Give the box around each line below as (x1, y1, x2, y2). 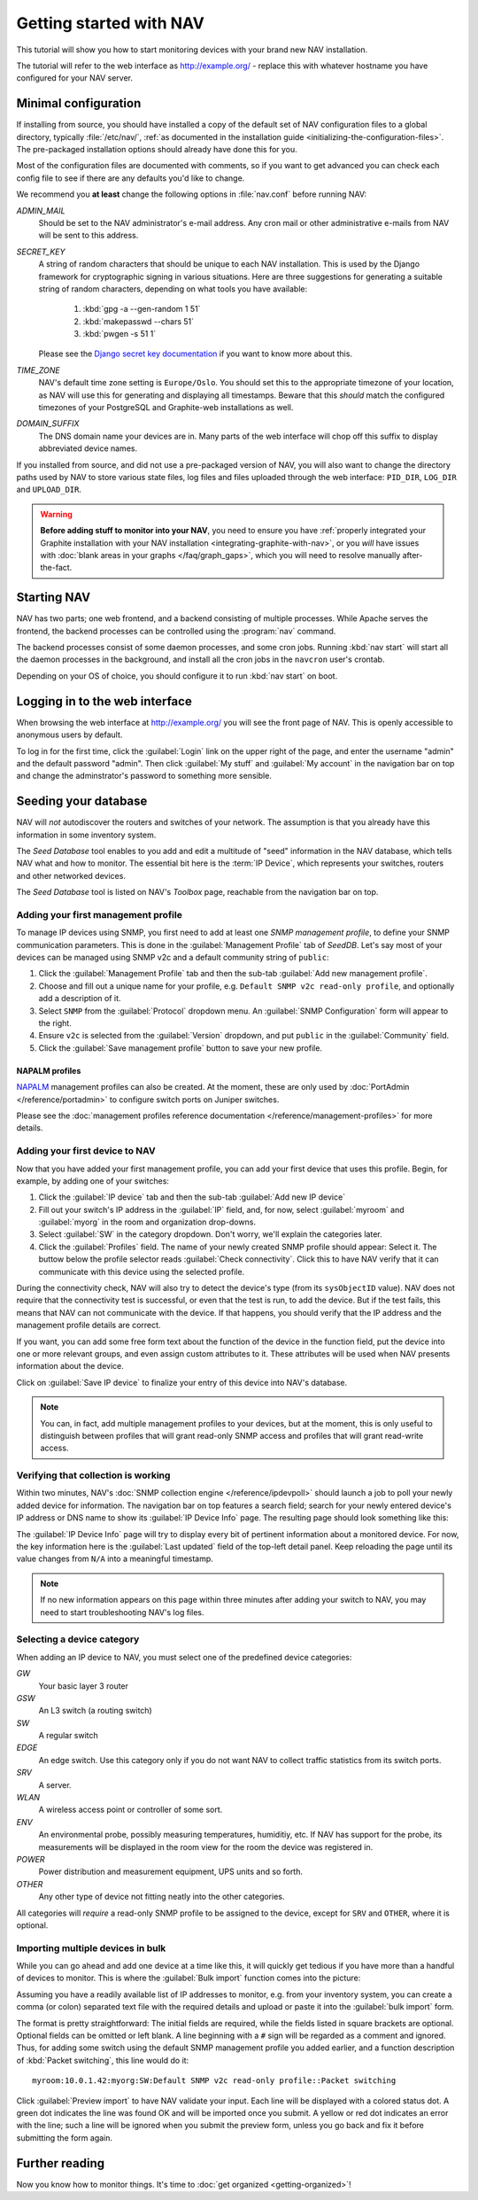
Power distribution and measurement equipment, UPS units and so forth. (38, 1866, 304, 1877)
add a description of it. (38, 993, 121, 1004)
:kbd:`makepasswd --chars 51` (82, 315, 195, 327)
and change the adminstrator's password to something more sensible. (16, 771, 272, 781)
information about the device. (16, 1361, 124, 1372)
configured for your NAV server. (16, 73, 133, 83)
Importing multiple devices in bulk (16, 1941, 166, 1954)
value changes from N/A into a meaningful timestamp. (16, 1553, 214, 1564)
